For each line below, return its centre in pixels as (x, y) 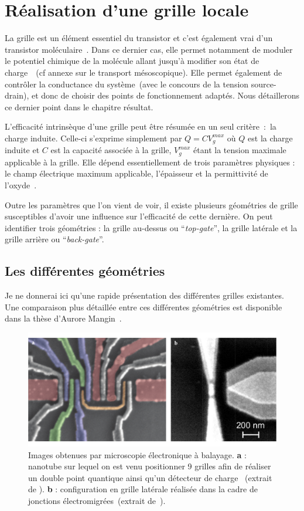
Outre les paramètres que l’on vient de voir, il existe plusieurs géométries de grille (151, 204)
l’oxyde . (21, 185)
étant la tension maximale (240, 150)
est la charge (270, 138)
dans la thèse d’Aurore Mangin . (63, 318)
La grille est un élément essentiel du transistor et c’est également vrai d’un (139, 38)
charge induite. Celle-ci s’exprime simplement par (93, 138)
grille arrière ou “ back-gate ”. (54, 239)
